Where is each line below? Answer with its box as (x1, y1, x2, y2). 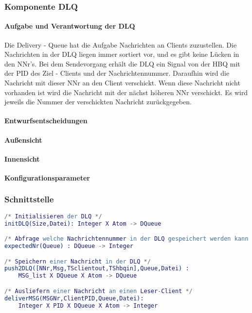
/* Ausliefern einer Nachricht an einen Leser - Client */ (4, 287, 193, 295)
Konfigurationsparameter (4, 172, 90, 182)
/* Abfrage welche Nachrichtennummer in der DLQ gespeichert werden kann (4, 235, 249, 243)
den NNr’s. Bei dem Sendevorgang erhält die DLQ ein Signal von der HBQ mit (4, 58, 240, 68)
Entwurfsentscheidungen (4, 115, 88, 126)
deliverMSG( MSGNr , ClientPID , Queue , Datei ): (4, 295, 144, 302)
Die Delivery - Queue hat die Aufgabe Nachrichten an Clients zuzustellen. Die (4, 39, 237, 49)
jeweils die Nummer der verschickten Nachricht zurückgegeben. (4, 97, 192, 107)
